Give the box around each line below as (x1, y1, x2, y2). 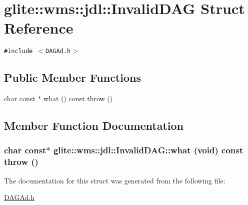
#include (4, 48, 33, 55)
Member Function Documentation (4, 118, 184, 133)
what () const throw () (43, 93, 113, 104)
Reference (4, 18, 73, 38)
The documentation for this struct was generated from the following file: (4, 175, 225, 185)
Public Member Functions (4, 70, 141, 85)
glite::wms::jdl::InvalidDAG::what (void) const (53, 144, 243, 156)
